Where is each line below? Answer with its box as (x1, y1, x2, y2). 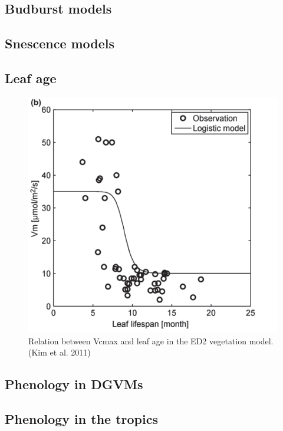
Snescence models (5, 34, 115, 52)
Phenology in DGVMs (5, 375, 143, 393)
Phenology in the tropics (5, 410, 158, 428)
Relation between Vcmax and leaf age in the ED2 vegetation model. (28, 334, 274, 347)
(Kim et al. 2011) (28, 346, 91, 358)
